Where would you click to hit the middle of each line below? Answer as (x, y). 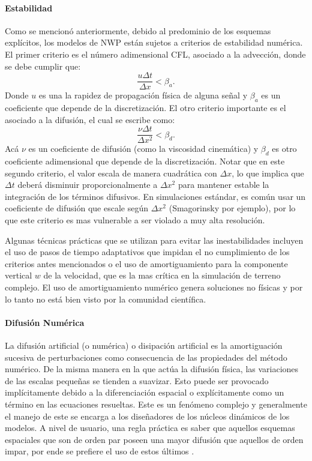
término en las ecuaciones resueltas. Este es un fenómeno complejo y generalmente (156, 404)
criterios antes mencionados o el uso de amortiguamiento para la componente (146, 263)
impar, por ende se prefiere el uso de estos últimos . (100, 451)
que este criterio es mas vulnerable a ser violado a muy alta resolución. (135, 220)
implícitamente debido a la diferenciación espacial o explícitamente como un (145, 392)
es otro (284, 149)
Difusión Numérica (45, 322)
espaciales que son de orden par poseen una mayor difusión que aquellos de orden (154, 439)
